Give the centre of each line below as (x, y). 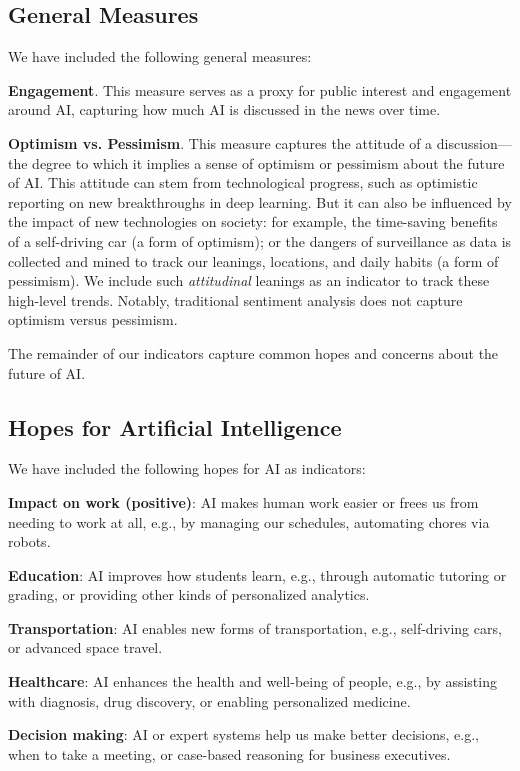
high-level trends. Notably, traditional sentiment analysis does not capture (235, 299)
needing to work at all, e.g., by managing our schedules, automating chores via (249, 521)
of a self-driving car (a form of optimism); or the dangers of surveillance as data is (260, 240)
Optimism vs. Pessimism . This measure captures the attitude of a (220, 142)
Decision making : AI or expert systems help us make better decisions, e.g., (243, 734)
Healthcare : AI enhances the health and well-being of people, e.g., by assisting (252, 681)
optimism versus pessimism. (93, 319)
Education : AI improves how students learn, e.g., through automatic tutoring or (257, 574)
